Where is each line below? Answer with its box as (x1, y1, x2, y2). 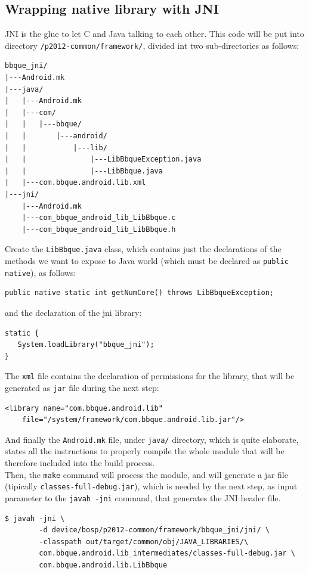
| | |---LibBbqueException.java (5, 155, 202, 164)
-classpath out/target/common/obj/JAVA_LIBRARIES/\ (39, 537, 249, 546)
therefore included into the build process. (5, 457, 155, 469)
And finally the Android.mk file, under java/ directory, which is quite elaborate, (5, 433, 299, 445)
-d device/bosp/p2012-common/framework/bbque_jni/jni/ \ (39, 526, 270, 535)
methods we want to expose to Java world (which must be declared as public (5, 255, 289, 267)
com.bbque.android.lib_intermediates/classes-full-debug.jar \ (39, 549, 295, 558)
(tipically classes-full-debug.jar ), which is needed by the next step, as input (5, 480, 298, 492)
